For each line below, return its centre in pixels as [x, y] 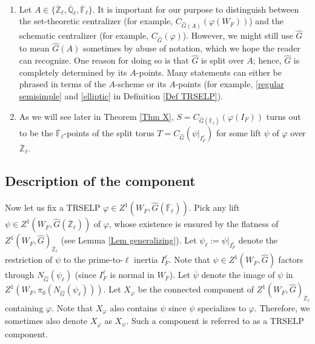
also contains [134, 307]
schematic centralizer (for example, [84, 35]
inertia [146, 260]
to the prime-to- [93, 260]
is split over [223, 60]
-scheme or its [141, 84]
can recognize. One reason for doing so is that [104, 60]
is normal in [132, 275]
